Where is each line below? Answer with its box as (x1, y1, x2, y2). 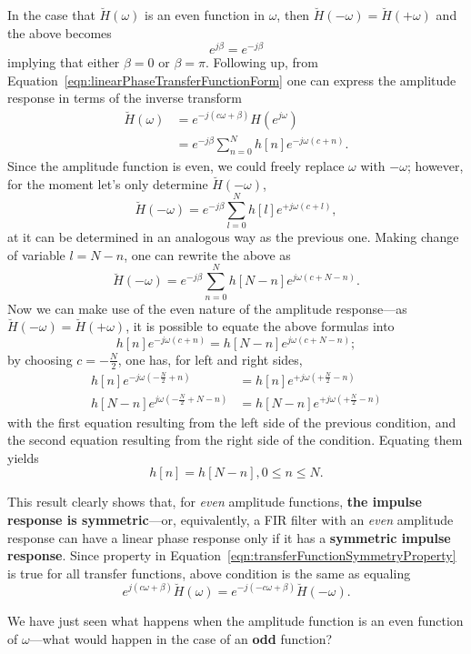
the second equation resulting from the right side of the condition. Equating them (7, 430, 463, 449)
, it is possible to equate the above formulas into (125, 317, 395, 336)
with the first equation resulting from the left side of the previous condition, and (7, 412, 456, 431)
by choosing (7, 349, 73, 368)
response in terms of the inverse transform (7, 88, 243, 107)
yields (7, 448, 39, 467)
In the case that (7, 5, 95, 24)
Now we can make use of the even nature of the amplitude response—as (7, 298, 407, 317)
